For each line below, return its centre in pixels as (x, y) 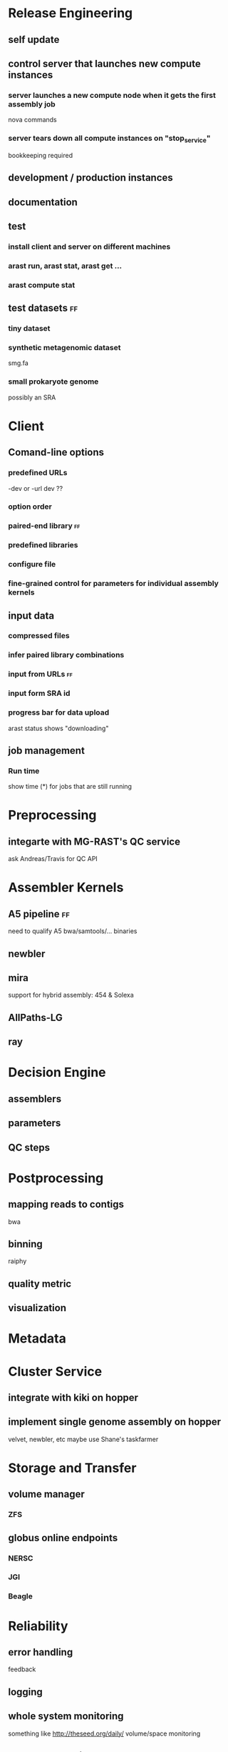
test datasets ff (43, 308)
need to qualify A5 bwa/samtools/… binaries (73, 931)
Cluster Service (55, 1372)
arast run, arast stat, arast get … (65, 266)
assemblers (35, 1099)
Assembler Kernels (66, 888)
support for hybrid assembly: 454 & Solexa (71, 995)
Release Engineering (71, 13)
